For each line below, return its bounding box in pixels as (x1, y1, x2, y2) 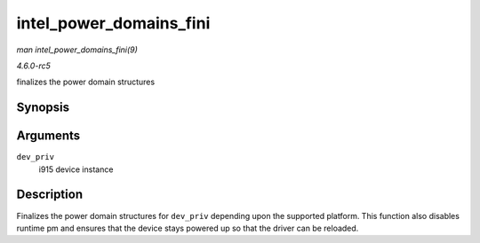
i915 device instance (38, 164, 114, 175)
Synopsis (16, 100, 70, 115)
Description (16, 187, 84, 202)
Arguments (16, 129, 81, 144)
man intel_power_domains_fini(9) (16, 44, 138, 55)
